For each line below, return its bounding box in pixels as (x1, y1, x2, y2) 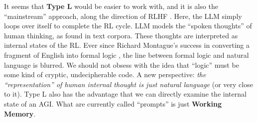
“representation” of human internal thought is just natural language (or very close (4, 79, 253, 89)
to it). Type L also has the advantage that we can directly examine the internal (4, 89, 247, 99)
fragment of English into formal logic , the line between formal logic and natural (4, 49, 249, 60)
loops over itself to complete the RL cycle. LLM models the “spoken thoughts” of (4, 20, 252, 31)
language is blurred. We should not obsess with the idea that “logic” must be (4, 59, 239, 70)
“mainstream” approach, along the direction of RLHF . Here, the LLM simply (4, 10, 242, 21)
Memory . (4, 108, 36, 119)
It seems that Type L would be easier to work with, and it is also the (4, 1, 218, 11)
